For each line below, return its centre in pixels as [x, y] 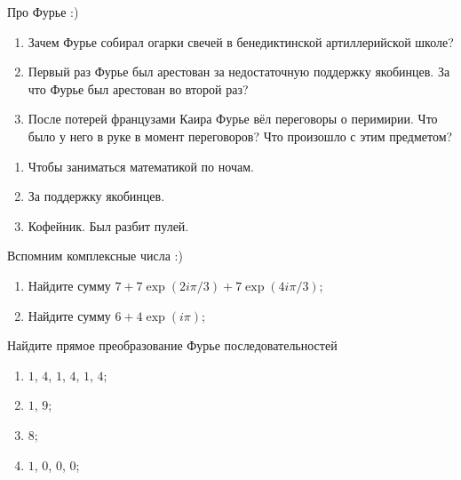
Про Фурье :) [43, 12]
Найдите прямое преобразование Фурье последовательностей [172, 345]
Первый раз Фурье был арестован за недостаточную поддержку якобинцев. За [239, 72]
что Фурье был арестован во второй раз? [138, 88]
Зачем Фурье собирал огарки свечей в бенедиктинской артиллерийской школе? [241, 41]
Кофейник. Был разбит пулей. [108, 225]
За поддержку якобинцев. [96, 196]
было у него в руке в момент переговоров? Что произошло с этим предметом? [240, 136]
